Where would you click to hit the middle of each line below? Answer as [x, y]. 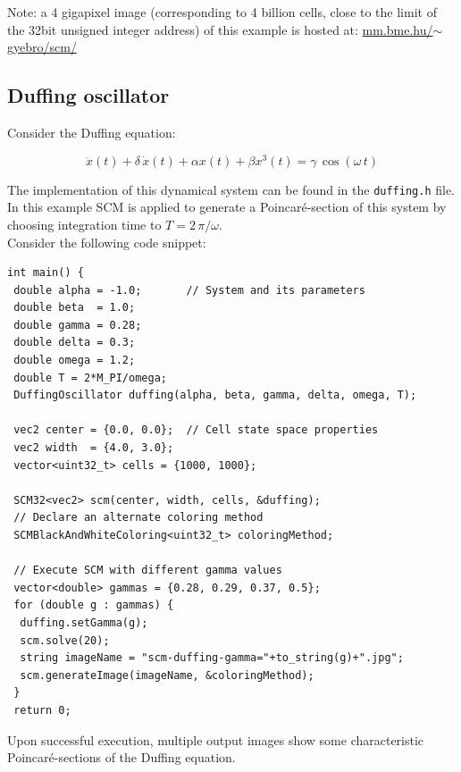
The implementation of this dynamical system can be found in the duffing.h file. [231, 189]
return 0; [42, 710]
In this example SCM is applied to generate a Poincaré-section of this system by [227, 207]
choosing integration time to [84, 224]
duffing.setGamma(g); [84, 622]
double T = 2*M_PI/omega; [90, 378]
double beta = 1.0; [75, 308]
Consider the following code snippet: [107, 242]
